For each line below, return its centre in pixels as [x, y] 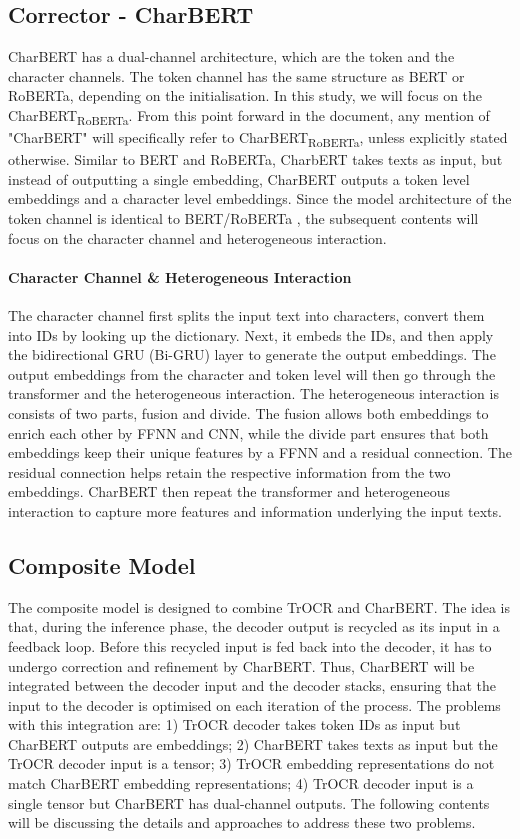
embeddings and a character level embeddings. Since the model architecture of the [260, 198]
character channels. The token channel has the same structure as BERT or [236, 75]
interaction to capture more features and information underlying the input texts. [255, 510]
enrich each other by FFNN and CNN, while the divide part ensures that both [248, 432]
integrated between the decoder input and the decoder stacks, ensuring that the [252, 685]
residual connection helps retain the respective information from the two [229, 471]
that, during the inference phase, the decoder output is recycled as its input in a [254, 626]
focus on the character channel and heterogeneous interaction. [197, 237]
